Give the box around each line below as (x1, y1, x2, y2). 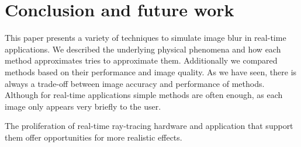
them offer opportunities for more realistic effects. (5, 131, 182, 143)
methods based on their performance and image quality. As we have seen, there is (5, 65, 297, 78)
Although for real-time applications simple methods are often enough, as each (5, 89, 283, 101)
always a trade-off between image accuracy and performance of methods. (5, 77, 265, 89)
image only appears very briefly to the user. (5, 100, 161, 112)
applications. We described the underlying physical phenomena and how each (5, 43, 281, 55)
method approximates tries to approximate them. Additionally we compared (5, 54, 278, 66)
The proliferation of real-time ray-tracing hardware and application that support (5, 120, 293, 132)
